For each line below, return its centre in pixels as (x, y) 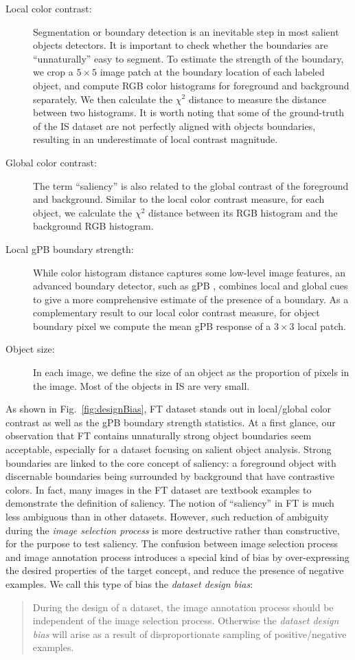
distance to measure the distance (257, 99)
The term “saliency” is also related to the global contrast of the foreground (191, 185)
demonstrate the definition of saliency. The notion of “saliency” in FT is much (170, 503)
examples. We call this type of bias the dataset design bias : (129, 583)
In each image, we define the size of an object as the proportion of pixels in (191, 372)
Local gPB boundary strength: (70, 249)
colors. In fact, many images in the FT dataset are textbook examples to (159, 489)
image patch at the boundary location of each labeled (212, 72)
